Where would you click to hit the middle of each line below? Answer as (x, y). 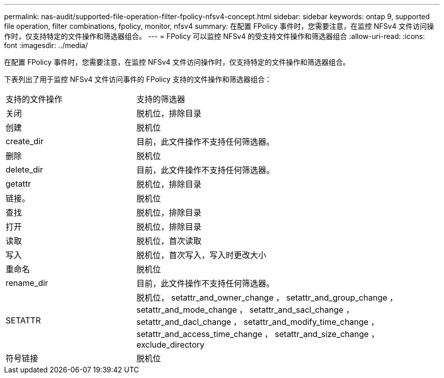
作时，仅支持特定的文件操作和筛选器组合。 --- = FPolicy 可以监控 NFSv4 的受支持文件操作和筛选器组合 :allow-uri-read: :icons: (215, 36)
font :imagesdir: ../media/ (46, 45)
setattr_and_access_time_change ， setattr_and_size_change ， (258, 334)
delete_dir (24, 170)
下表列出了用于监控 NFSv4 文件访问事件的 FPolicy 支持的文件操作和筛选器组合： (138, 79)
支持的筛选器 (161, 99)
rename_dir (27, 283)
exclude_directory (171, 345)
